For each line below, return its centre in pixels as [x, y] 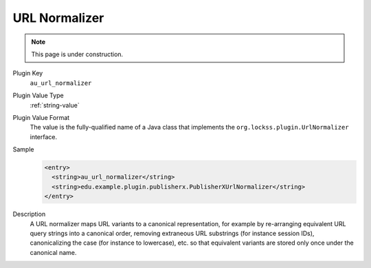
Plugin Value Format [41, 117]
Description [29, 214]
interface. [44, 136]
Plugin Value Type [38, 95]
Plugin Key [28, 73]
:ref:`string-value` [55, 105]
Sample [23, 149]
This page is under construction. [77, 54]
